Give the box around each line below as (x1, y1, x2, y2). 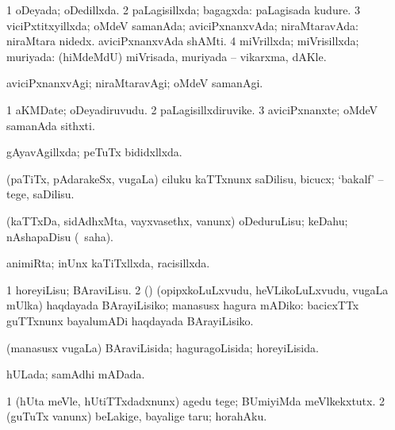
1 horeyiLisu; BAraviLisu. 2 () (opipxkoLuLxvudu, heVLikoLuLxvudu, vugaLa (6, 281, 389, 298)
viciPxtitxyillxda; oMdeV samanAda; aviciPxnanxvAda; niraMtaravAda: (6, 17, 359, 33)
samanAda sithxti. (6, 117, 95, 133)
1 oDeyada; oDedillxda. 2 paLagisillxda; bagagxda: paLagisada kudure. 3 (6, 2, 360, 17)
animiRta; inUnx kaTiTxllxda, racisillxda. (6, 255, 210, 271)
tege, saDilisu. (6, 186, 75, 202)
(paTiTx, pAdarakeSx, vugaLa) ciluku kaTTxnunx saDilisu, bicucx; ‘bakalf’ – (6, 170, 384, 186)
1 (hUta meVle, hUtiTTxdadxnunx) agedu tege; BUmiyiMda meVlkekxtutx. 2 (6, 392, 385, 409)
